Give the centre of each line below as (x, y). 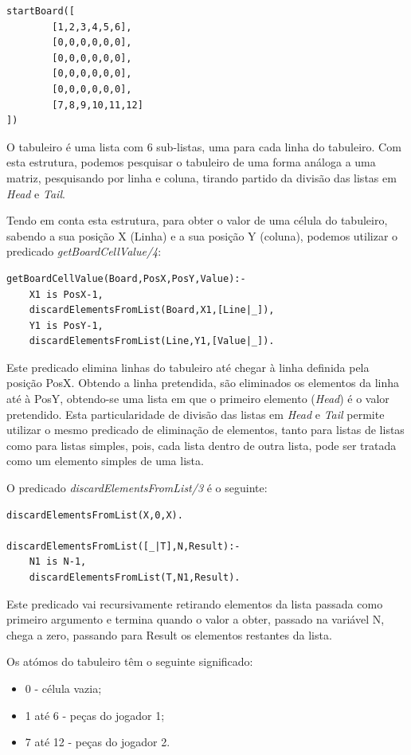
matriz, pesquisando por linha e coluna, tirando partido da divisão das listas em (202, 177)
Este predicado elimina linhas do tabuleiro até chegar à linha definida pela (188, 367)
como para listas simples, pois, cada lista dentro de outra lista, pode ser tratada (202, 445)
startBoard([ (41, 11)
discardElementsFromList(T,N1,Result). (135, 577)
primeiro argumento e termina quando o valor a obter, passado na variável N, (196, 619)
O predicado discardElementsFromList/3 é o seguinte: (137, 488)
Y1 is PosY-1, (66, 325)
